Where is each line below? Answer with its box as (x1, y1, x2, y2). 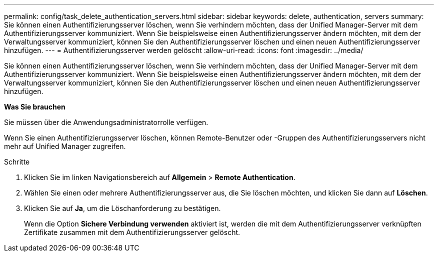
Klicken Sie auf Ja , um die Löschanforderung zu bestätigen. (24, 204, 221, 212)
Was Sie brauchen (4, 102, 65, 111)
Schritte (4, 157, 30, 166)
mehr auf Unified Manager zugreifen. (4, 142, 126, 150)
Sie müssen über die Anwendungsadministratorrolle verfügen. (4, 118, 208, 126)
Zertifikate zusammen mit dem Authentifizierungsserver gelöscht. (24, 228, 240, 236)
